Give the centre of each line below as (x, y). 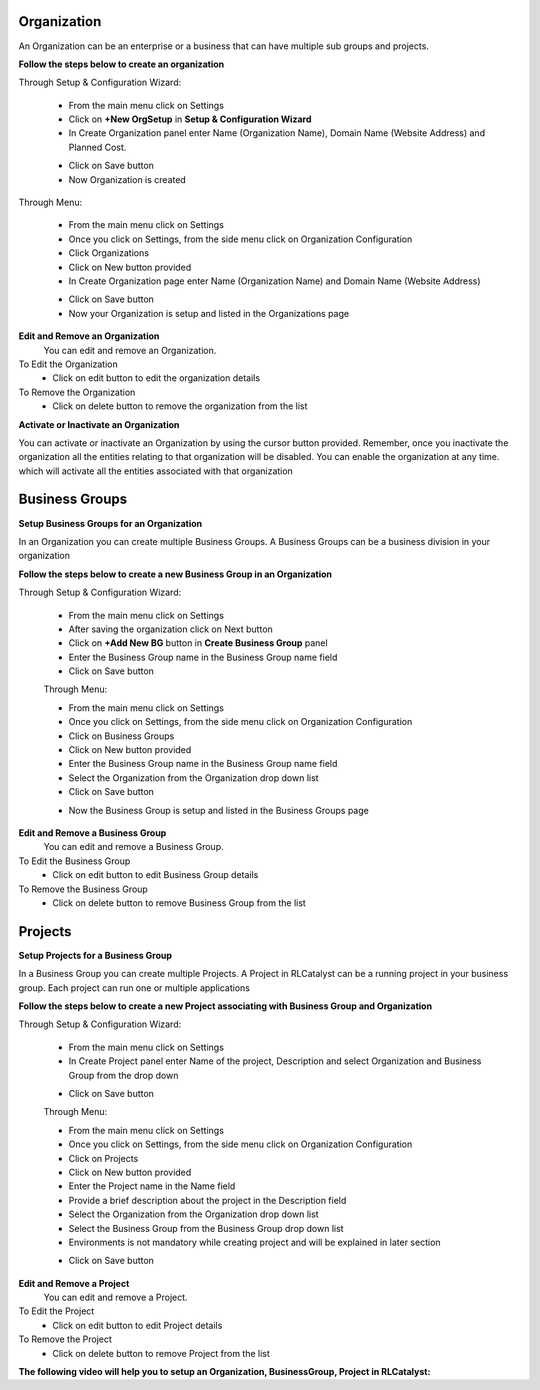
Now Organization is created (127, 179)
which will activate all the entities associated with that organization (156, 471)
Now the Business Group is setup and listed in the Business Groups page (218, 810)
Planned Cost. (97, 147)
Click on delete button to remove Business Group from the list (179, 902)
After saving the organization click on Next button (171, 629)
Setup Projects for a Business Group (95, 955)
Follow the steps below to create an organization (121, 64)
